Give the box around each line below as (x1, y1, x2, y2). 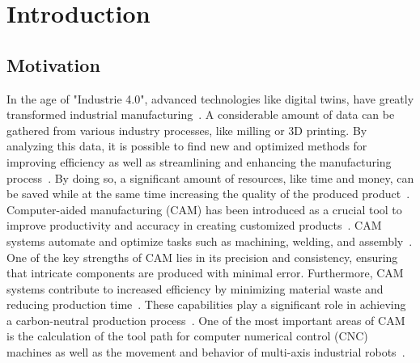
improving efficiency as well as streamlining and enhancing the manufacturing (6, 153, 392, 170)
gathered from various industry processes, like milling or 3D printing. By (6, 121, 367, 138)
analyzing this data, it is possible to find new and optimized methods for (6, 137, 367, 154)
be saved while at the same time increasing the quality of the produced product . (6, 185, 410, 202)
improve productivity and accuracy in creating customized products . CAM (6, 217, 382, 234)
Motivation (6, 52, 100, 77)
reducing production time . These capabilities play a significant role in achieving (6, 296, 406, 313)
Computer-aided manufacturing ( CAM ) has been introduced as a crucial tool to (6, 200, 402, 217)
